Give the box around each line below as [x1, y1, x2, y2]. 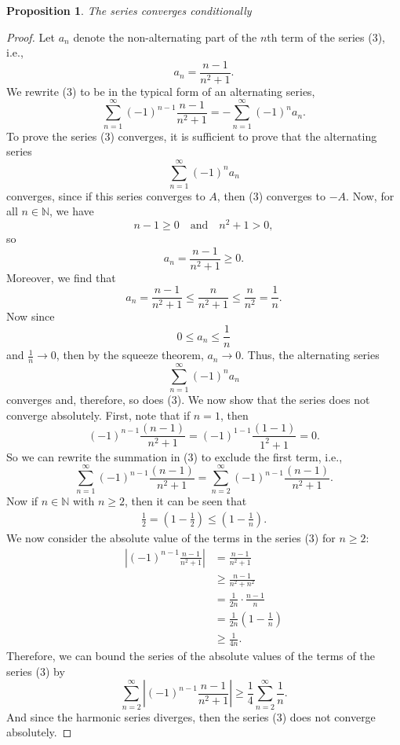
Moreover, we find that [6, 269, 116, 285]
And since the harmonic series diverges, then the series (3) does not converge [6, 708, 376, 725]
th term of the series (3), [267, 28, 385, 45]
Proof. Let [6, 28, 55, 45]
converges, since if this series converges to [6, 187, 205, 204]
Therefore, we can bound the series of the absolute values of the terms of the [6, 648, 375, 664]
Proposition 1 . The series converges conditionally [6, 2, 252, 18]
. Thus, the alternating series [241, 347, 380, 363]
